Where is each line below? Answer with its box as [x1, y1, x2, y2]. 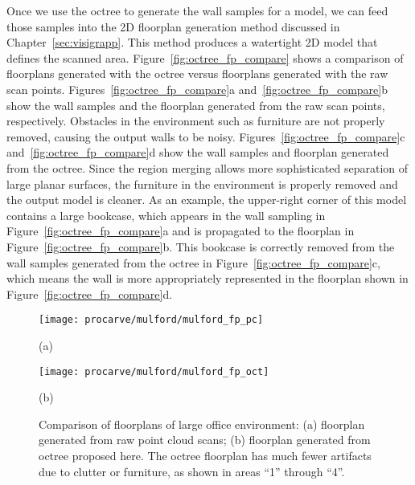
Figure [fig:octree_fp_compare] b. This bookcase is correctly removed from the [6, 238, 395, 255]
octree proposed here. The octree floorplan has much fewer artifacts [39, 446, 372, 463]
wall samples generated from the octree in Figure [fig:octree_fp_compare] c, [6, 254, 380, 271]
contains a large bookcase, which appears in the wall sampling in [6, 206, 326, 223]
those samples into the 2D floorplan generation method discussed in [6, 18, 340, 35]
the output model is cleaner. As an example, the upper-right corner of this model [6, 191, 407, 208]
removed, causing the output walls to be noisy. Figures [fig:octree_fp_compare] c [6, 128, 405, 145]
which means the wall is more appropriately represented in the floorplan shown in [6, 270, 409, 287]
